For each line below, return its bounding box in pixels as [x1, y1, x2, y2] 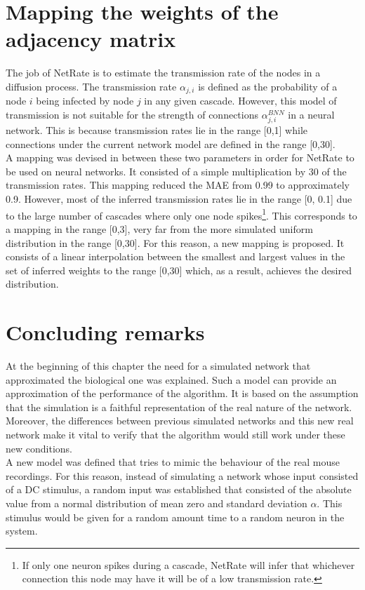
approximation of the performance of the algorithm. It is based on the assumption [6, 386, 359, 401]
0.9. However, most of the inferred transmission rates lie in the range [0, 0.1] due [6, 192, 352, 206]
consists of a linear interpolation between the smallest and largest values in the [6, 249, 345, 264]
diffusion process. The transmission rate [6, 79, 177, 93]
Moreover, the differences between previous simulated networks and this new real [6, 413, 354, 428]
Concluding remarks [6, 318, 205, 347]
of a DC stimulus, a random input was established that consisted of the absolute [6, 482, 352, 497]
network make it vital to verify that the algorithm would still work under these [6, 427, 345, 441]
